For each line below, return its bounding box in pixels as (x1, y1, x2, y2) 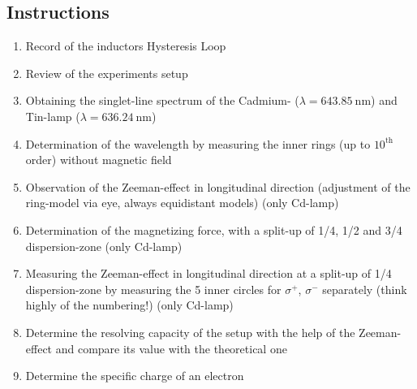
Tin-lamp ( (25, 107, 80, 124)
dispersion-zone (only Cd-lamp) (25, 237, 183, 254)
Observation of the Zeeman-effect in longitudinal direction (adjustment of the (25, 178, 411, 195)
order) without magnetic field (25, 151, 172, 168)
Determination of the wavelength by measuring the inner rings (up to (25, 135, 371, 152)
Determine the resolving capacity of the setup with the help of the (25, 323, 355, 340)
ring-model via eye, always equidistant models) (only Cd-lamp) (25, 194, 339, 211)
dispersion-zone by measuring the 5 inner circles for (25, 280, 282, 297)
